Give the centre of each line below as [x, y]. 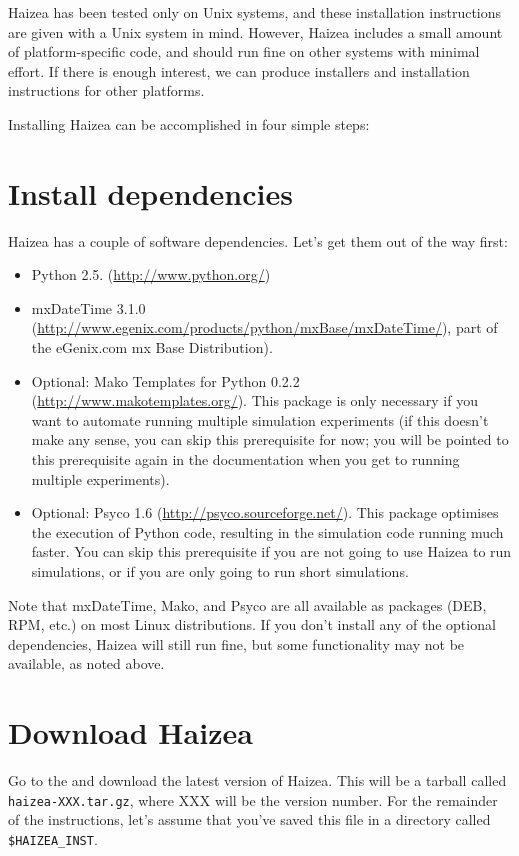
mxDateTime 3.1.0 [88, 307]
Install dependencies [150, 192]
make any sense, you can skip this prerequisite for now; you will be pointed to [270, 439]
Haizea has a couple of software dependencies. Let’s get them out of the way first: [258, 240]
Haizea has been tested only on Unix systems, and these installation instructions [255, 12]
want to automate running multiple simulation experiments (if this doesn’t [260, 419]
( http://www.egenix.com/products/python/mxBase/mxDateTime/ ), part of [264, 327]
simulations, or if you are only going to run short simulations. [220, 571]
